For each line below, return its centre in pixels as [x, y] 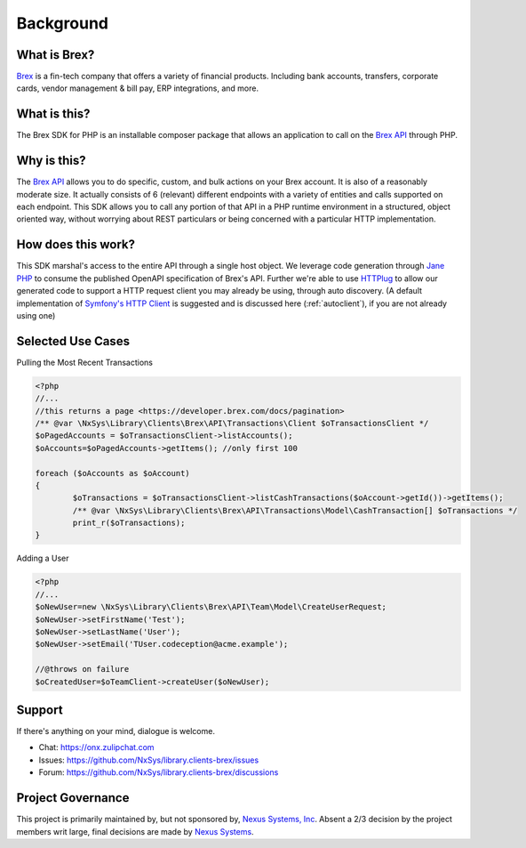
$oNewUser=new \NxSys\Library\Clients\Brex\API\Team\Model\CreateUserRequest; [211, 607]
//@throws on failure [82, 669]
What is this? [53, 114]
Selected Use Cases [73, 341]
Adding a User [43, 558]
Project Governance [73, 798]
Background [62, 23]
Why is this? [51, 161]
